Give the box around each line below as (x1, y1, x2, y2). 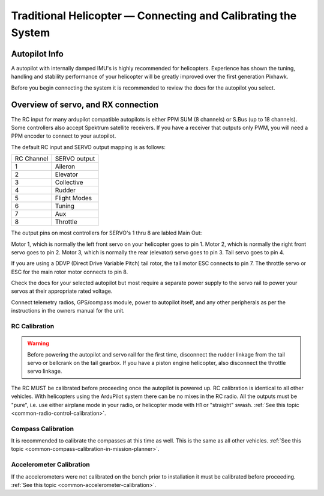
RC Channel (14, 155, 49, 163)
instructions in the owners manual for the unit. (11, 307, 125, 314)
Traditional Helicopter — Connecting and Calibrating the (11, 9, 297, 22)
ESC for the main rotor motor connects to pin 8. (11, 268, 128, 275)
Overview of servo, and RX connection (11, 100, 159, 110)
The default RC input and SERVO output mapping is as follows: (11, 143, 166, 150)
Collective (55, 178, 83, 186)
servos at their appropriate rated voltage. (11, 287, 113, 295)
